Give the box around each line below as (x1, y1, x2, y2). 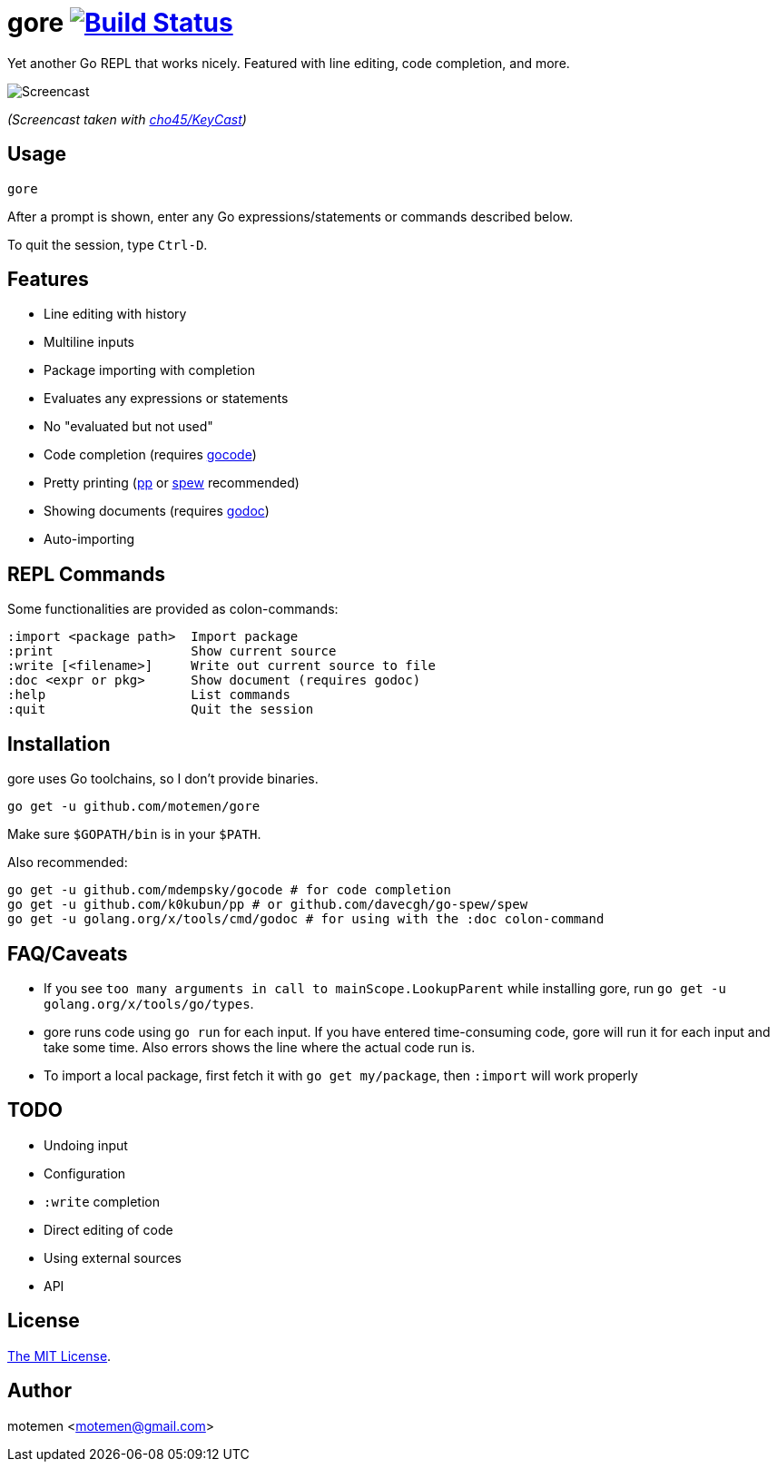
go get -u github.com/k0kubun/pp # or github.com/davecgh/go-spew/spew (7, 897, 528, 912)
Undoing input (44, 1137, 128, 1153)
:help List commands (7, 687, 290, 703)
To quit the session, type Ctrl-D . (7, 236, 208, 252)
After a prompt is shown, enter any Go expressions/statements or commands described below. (7, 208, 574, 224)
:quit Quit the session (7, 702, 314, 717)
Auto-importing (44, 531, 135, 547)
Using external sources (44, 1249, 182, 1266)
